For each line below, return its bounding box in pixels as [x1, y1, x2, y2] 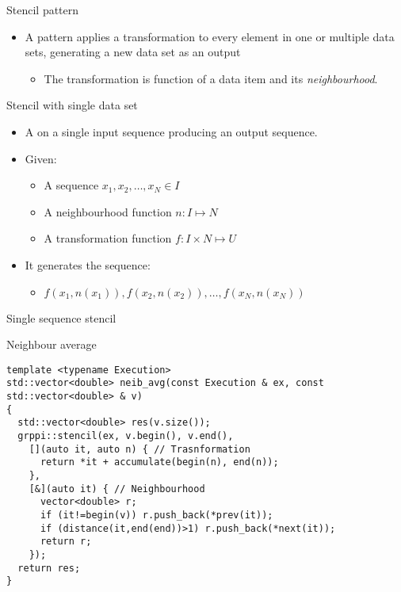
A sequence [44, 177, 99, 193]
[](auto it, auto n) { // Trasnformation [29, 443, 250, 455]
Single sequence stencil [6, 309, 116, 326]
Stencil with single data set [6, 97, 138, 113]
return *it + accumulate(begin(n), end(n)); [40, 456, 279, 468]
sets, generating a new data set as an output [25, 44, 241, 60]
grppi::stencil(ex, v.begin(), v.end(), [17, 430, 234, 441]
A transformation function [44, 230, 172, 246]
